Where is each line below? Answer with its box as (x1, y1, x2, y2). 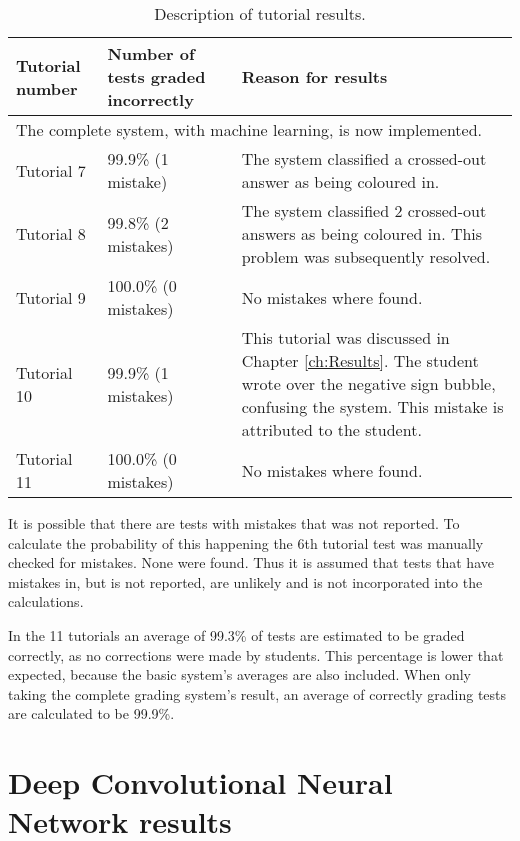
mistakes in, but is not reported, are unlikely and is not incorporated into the (8, 571, 483, 592)
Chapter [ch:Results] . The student (241, 349, 479, 372)
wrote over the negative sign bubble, (241, 372, 496, 395)
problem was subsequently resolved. (241, 245, 491, 268)
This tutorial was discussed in (241, 326, 450, 349)
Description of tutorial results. (154, 2, 366, 25)
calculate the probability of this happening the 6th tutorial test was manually (8, 532, 484, 553)
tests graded (107, 65, 206, 88)
